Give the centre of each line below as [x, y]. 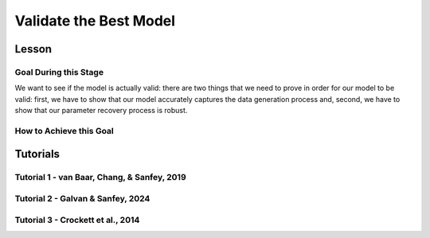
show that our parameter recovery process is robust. [101, 111]
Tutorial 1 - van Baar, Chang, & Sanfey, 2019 [100, 178]
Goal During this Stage [59, 72]
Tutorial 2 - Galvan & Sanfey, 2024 [82, 199]
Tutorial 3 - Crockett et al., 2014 [77, 220]
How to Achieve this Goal [64, 131]
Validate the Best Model [95, 21]
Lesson [33, 49]
